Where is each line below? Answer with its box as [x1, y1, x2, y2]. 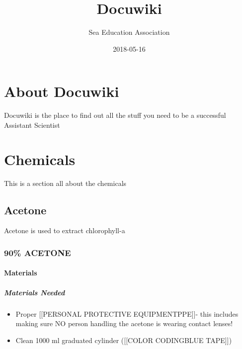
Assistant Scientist [4, 119, 60, 130]
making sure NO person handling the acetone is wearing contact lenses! [15, 318, 233, 329]
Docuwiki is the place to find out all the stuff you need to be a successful [4, 110, 226, 120]
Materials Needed [4, 287, 65, 297]
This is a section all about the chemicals [4, 177, 127, 188]
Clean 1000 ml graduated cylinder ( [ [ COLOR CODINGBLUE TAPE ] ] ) [15, 335, 232, 345]
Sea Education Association [88, 27, 170, 37]
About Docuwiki [4, 81, 119, 101]
